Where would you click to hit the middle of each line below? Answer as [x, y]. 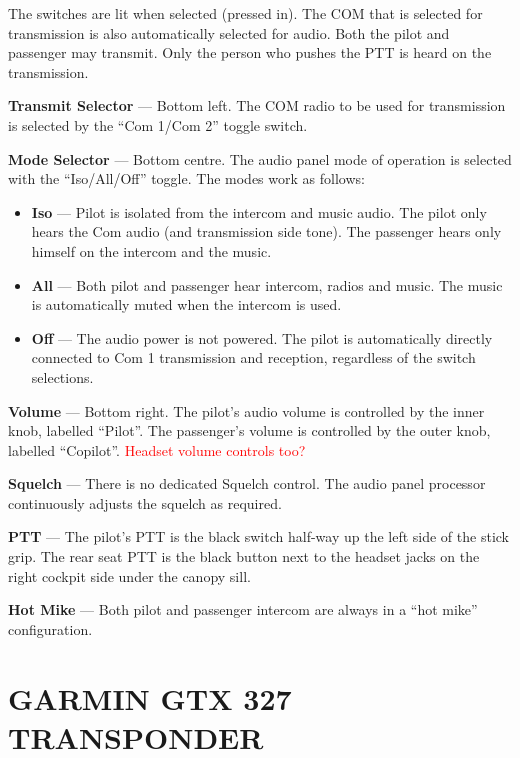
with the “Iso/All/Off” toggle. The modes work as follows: [186, 178]
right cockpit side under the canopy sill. [129, 575]
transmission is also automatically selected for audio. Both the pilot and [229, 32]
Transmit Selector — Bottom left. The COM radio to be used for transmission [257, 105]
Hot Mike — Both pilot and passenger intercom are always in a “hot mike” [243, 609]
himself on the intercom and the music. [151, 250]
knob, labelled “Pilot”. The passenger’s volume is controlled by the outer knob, [249, 430]
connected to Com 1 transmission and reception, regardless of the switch [253, 357]
